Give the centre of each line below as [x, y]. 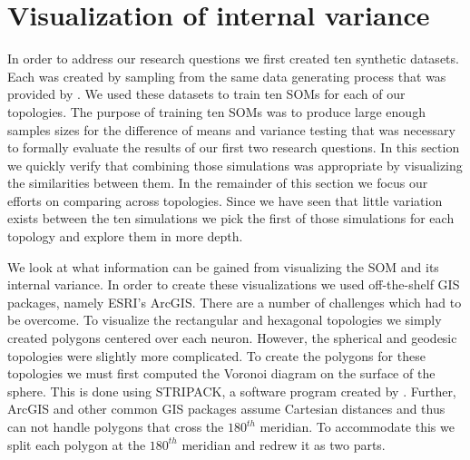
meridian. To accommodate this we [357, 426]
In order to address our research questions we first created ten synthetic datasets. [233, 59]
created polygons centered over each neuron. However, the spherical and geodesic [232, 338]
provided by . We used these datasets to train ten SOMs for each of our [206, 94]
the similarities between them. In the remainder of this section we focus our [218, 183]
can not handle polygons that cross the [116, 426]
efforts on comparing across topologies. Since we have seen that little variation [225, 200]
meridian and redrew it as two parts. [284, 444]
